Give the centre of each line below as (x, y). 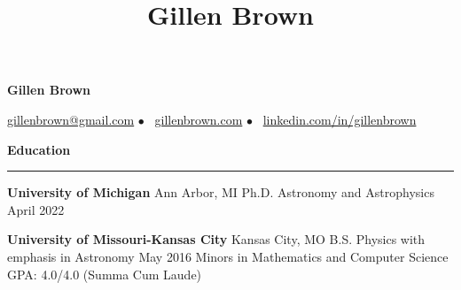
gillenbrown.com (199, 119)
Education (39, 149)
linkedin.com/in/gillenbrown (340, 119)
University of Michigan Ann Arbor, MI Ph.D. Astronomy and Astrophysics (221, 192)
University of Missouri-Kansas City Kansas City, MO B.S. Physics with (216, 239)
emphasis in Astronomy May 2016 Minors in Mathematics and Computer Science (228, 256)
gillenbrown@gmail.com (71, 119)
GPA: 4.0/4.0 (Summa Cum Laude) (105, 274)
